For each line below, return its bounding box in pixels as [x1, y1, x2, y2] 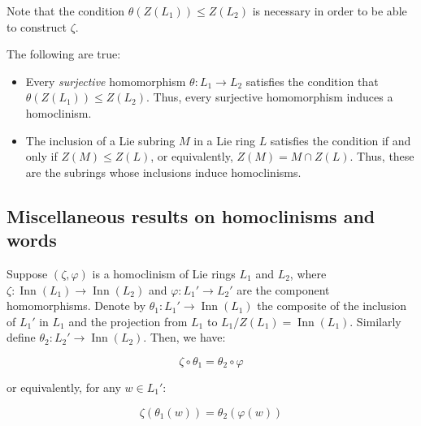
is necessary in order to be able [252, 2, 407, 19]
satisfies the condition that [245, 72, 379, 89]
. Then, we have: [143, 329, 226, 346]
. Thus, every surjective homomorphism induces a [146, 88, 393, 105]
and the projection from [68, 312, 188, 329]
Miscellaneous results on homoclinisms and [7, 203, 375, 228]
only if [25, 148, 58, 165]
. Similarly [349, 312, 401, 329]
